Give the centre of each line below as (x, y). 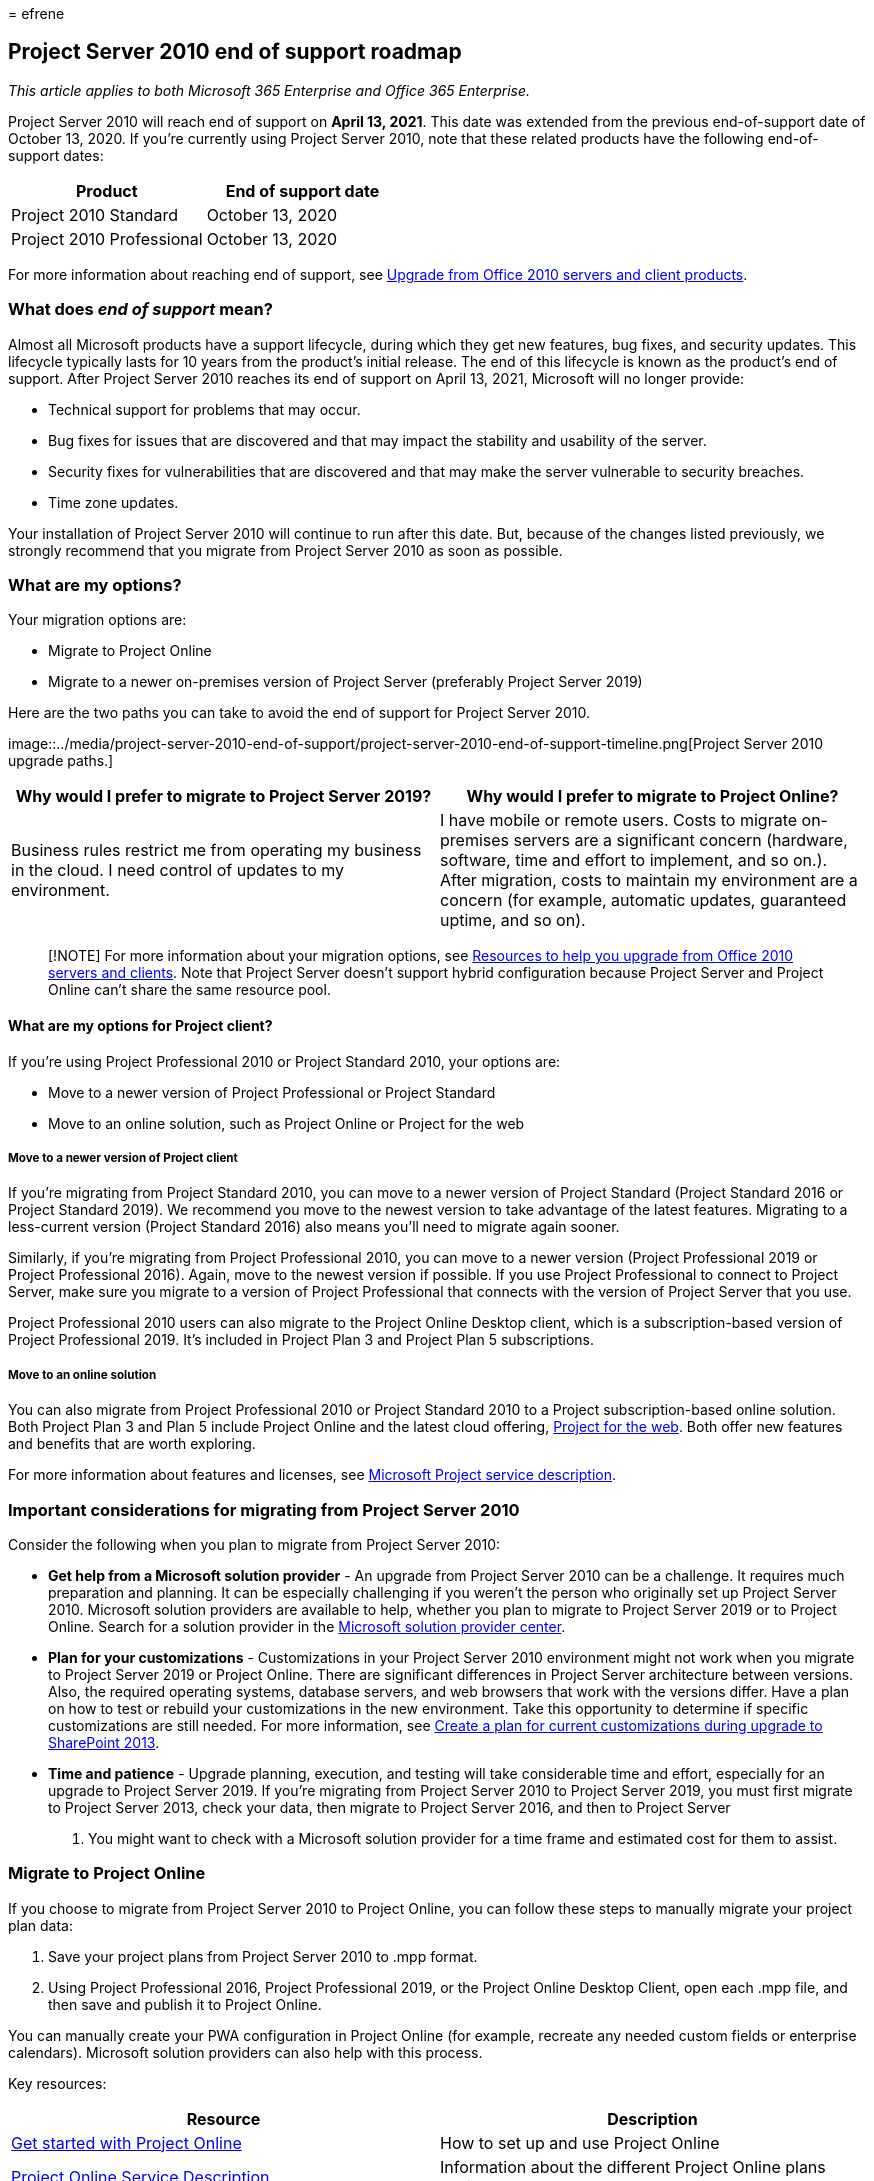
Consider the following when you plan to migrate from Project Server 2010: (254, 1544)
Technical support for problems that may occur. (204, 409)
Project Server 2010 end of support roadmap (235, 52)
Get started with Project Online (126, 2142)
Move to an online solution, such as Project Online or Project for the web (286, 1123)
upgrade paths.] (61, 761)
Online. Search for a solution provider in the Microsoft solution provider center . (307, 1626)
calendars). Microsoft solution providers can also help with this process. (245, 2052)
